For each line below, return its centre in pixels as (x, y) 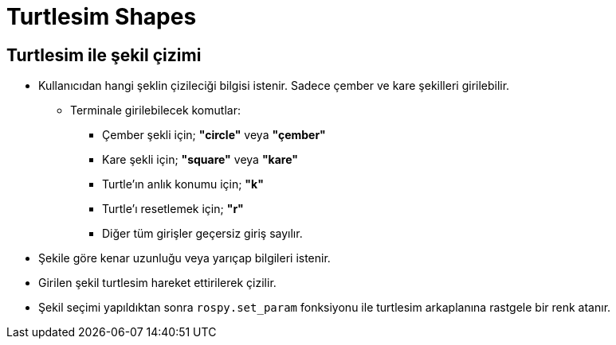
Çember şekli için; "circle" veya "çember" (214, 135)
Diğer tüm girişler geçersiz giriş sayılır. (202, 234)
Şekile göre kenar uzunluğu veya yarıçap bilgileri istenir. (184, 258)
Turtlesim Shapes (102, 17)
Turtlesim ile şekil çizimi (104, 55)
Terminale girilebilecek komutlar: (155, 110)
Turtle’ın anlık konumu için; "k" (183, 184)
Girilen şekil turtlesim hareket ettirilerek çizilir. (157, 283)
